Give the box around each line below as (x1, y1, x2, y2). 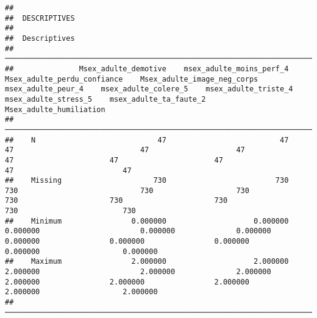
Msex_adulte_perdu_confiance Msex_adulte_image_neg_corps (5, 74, 258, 83)
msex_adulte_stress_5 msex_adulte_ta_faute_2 (5, 94, 206, 104)
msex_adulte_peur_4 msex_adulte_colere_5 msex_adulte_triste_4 (5, 85, 293, 94)
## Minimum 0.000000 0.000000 (5, 216, 289, 225)
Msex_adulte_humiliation (5, 105, 105, 114)
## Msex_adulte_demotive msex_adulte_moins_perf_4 (5, 64, 289, 73)
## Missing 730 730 (5, 176, 289, 185)
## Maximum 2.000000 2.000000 (5, 257, 289, 266)
